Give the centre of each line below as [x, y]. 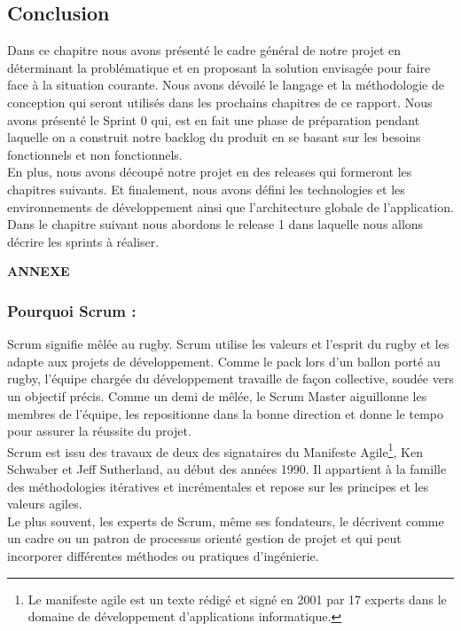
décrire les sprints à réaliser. [83, 241]
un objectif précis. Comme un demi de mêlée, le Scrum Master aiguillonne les [217, 395]
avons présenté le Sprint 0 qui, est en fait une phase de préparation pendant [214, 119]
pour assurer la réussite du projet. [99, 431]
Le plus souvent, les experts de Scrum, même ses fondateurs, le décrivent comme [226, 521]
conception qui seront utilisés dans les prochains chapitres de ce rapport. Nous [220, 102]
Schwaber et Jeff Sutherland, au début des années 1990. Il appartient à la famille [227, 468]
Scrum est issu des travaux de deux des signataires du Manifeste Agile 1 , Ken [215, 450]
